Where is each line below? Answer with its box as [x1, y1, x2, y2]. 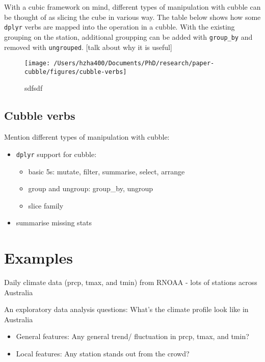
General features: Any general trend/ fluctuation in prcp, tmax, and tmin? [16, 331, 249, 342]
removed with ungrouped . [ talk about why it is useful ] [4, 41, 172, 52]
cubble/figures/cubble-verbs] [24, 68, 127, 75]
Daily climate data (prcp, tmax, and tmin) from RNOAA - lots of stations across [4, 277, 257, 288]
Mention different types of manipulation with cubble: [4, 132, 170, 142]
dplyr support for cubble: [16, 148, 97, 159]
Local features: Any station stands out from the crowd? [16, 348, 190, 358]
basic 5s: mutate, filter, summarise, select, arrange [28, 166, 185, 176]
